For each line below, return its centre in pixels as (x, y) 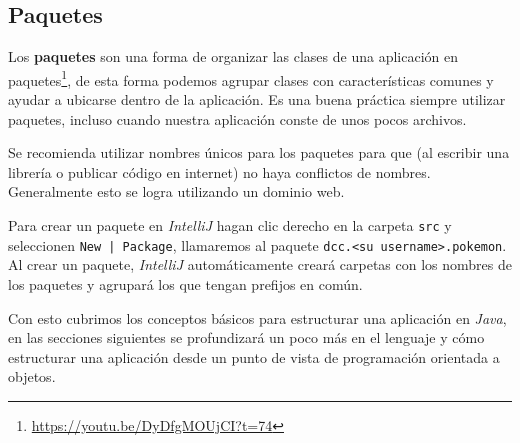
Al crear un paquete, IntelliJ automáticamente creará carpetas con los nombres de (260, 264)
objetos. (32, 376)
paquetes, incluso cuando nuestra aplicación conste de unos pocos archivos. (237, 118)
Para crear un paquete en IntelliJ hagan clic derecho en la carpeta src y (230, 225)
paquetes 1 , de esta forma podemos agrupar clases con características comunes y (251, 78)
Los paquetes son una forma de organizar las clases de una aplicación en (233, 56)
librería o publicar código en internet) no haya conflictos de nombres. (219, 171)
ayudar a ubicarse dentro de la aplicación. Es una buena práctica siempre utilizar (257, 99)
